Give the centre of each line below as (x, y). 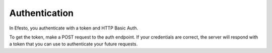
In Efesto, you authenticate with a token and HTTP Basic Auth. (74, 28)
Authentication (42, 13)
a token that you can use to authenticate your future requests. (74, 44)
